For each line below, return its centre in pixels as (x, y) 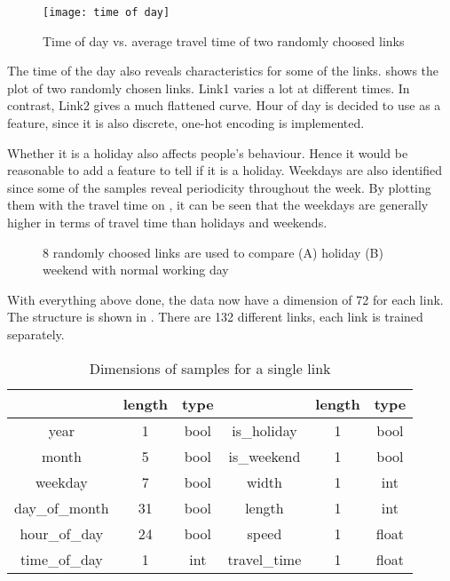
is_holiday (264, 430)
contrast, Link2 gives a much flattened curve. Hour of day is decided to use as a (224, 105)
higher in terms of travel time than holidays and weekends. (167, 222)
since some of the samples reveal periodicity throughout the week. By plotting (219, 187)
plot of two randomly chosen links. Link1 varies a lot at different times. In (209, 88)
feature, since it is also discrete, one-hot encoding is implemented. (186, 123)
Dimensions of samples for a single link (210, 368)
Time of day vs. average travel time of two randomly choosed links (224, 40)
